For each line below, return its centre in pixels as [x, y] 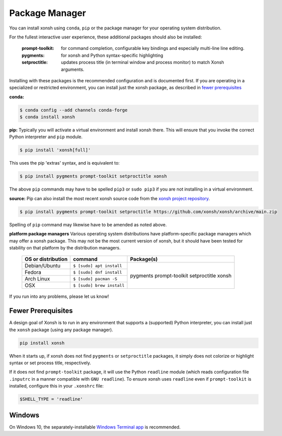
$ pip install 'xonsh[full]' [55, 150]
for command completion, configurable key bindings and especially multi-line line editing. [153, 48]
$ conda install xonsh [47, 117]
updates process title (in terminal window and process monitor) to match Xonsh [142, 62]
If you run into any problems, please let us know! [59, 296]
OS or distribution [46, 259]
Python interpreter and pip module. [46, 137]
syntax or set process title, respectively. [50, 363]
